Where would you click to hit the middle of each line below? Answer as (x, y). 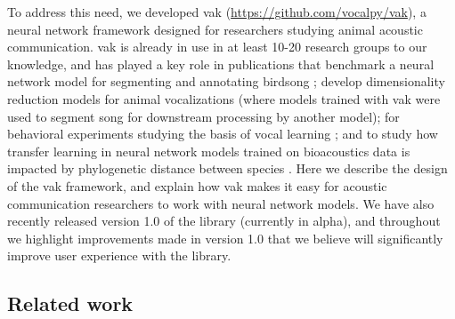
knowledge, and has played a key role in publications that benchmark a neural (221, 64)
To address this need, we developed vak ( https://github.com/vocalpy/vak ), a (217, 12)
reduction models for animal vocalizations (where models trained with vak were (224, 98)
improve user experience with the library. (119, 255)
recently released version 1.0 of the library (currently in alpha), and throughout (224, 221)
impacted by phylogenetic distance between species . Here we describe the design (227, 168)
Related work (70, 303)
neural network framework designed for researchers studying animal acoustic (215, 29)
